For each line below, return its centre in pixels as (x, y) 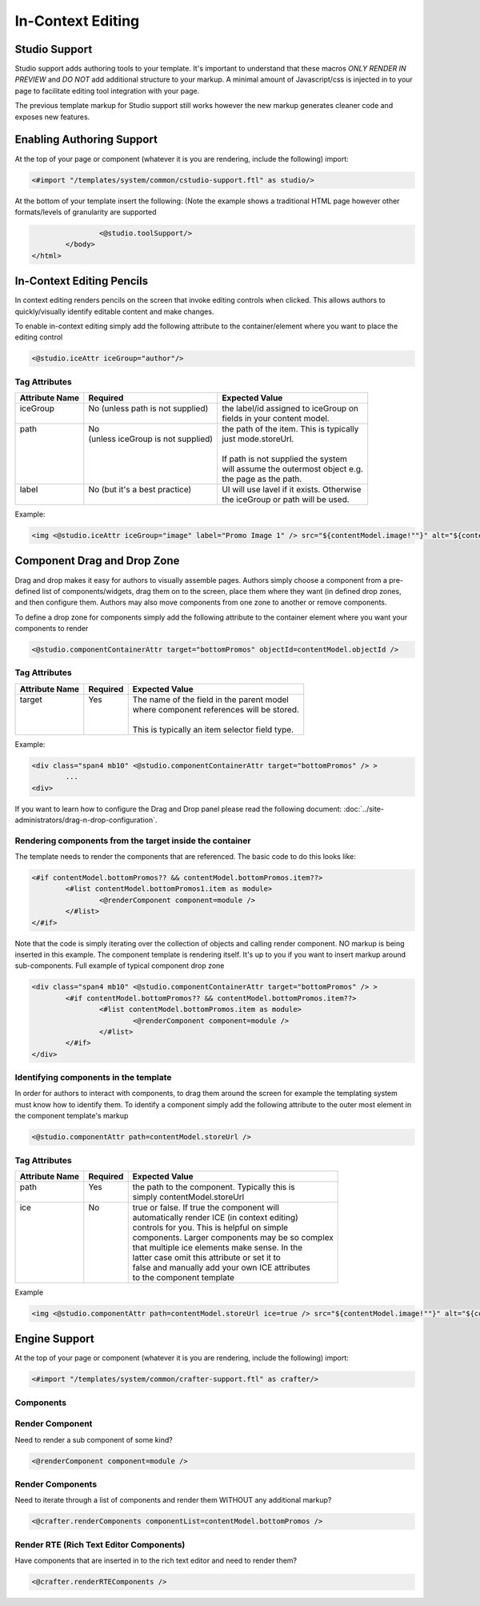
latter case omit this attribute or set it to (207, 1257)
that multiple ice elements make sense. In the (218, 1247)
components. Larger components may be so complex (233, 1237)
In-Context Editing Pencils (81, 281)
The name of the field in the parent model (211, 699)
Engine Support (55, 1339)
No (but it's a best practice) (140, 490)
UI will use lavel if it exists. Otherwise (291, 490)
